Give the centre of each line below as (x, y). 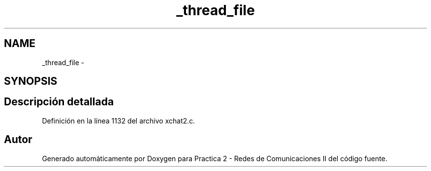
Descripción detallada (59, 102)
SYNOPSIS (31, 81)
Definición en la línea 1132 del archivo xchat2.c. (119, 121)
